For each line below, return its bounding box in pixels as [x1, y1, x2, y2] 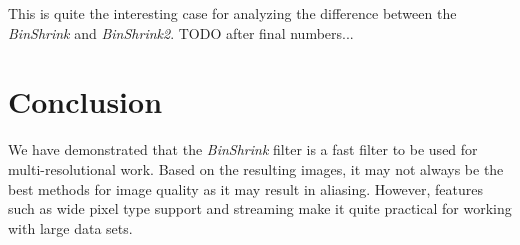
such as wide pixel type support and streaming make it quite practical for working [8, 198, 512, 219]
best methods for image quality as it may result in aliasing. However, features [8, 178, 484, 199]
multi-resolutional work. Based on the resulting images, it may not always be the [8, 158, 504, 179]
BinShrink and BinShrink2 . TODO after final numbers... [8, 22, 354, 43]
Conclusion [8, 81, 163, 122]
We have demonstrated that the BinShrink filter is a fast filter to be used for [8, 139, 478, 160]
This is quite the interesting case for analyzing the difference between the [8, 3, 457, 23]
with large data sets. [8, 217, 133, 238]
